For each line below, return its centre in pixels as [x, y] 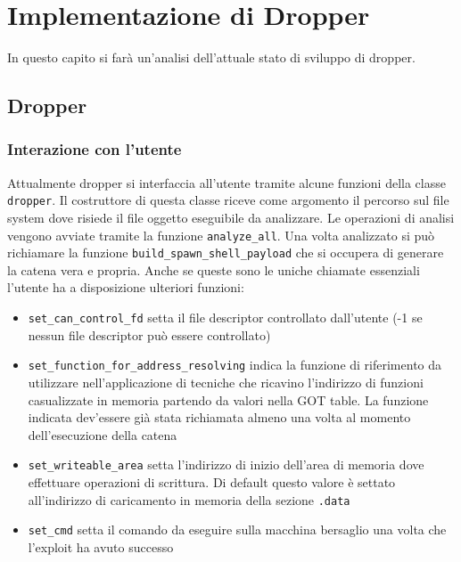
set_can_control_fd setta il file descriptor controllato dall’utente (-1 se [225, 318]
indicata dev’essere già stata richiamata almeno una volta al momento [219, 417]
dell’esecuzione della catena [103, 434]
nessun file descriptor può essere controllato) [149, 334]
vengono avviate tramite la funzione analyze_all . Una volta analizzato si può [221, 235]
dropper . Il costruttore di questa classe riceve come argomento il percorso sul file [228, 200]
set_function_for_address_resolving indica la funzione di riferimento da [235, 365]
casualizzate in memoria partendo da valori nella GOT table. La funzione [228, 399]
